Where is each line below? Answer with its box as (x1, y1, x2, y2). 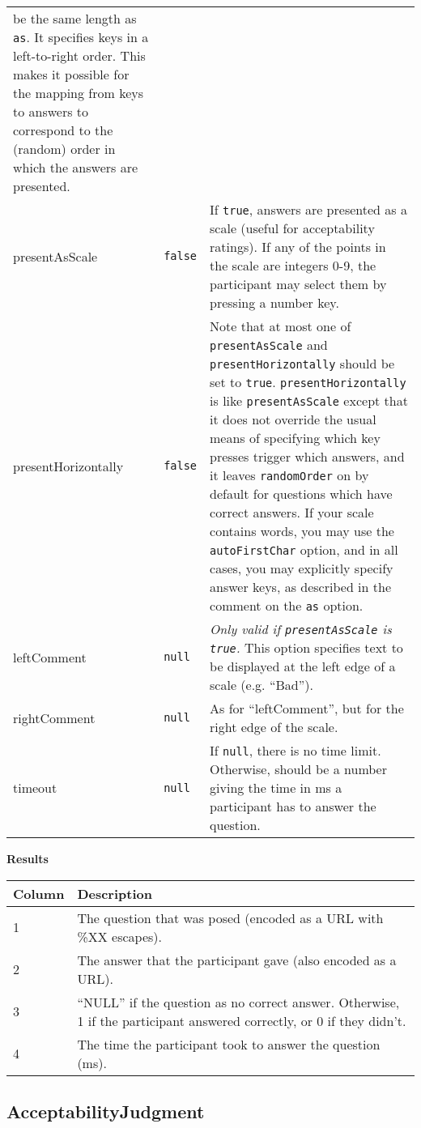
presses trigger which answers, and (210, 447, 405, 466)
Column (13, 883, 65, 903)
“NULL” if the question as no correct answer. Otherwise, (77, 992, 400, 1011)
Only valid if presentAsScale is (210, 619, 392, 638)
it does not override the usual (210, 410, 376, 428)
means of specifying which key (210, 428, 381, 447)
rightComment (13, 708, 96, 727)
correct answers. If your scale (210, 503, 374, 521)
